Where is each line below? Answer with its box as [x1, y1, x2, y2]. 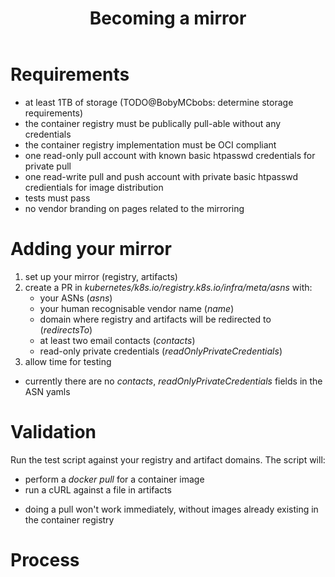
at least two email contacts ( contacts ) [39, 334, 196, 346]
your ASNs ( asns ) [39, 292, 113, 304]
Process [10, 549, 80, 571]
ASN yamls [24, 385, 71, 397]
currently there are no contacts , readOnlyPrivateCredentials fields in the [24, 375, 323, 387]
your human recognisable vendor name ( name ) [39, 302, 235, 314]
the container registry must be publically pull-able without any [24, 117, 282, 129]
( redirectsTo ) [39, 323, 93, 336]
